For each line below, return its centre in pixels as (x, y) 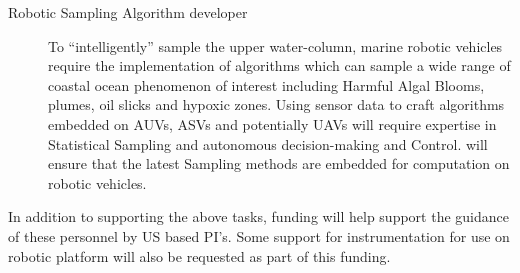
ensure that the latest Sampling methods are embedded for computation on (279, 163)
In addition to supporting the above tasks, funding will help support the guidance (258, 216)
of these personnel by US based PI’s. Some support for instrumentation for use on (259, 235)
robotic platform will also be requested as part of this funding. (199, 255)
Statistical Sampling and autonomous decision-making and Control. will (268, 143)
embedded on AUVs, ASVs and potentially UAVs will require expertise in (272, 123)
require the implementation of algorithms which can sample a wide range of (279, 65)
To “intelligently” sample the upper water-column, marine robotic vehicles (275, 45)
